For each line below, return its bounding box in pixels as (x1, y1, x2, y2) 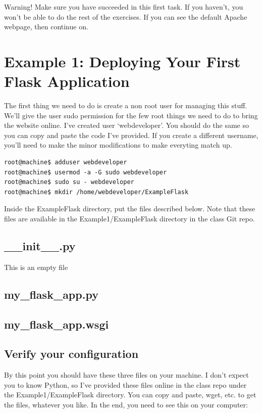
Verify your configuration (4, 346, 139, 361)
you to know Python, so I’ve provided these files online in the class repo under (4, 379, 247, 390)
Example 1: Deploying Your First (4, 51, 241, 71)
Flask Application (4, 71, 130, 91)
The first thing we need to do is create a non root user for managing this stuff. (4, 100, 247, 111)
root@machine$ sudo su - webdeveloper (4, 178, 134, 186)
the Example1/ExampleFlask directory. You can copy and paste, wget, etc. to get (4, 389, 256, 400)
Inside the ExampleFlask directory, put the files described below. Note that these (4, 203, 255, 214)
